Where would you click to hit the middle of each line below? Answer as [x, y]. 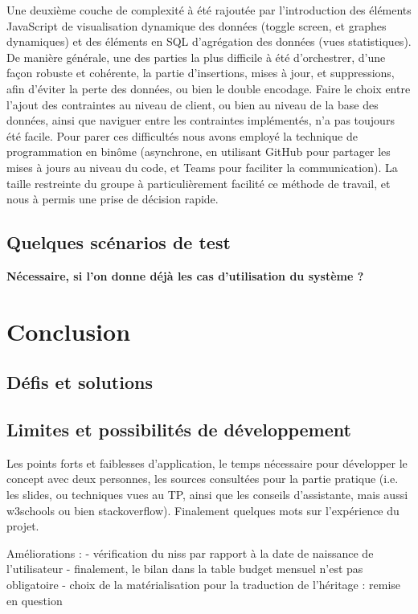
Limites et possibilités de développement [179, 430]
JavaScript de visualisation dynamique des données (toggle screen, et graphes [197, 25]
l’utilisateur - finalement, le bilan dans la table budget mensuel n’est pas [185, 569]
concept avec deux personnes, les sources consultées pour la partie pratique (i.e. [203, 479]
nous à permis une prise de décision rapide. [113, 199]
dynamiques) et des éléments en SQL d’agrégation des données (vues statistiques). [209, 41]
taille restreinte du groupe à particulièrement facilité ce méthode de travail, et [199, 183]
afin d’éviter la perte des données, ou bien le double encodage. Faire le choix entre [209, 88]
